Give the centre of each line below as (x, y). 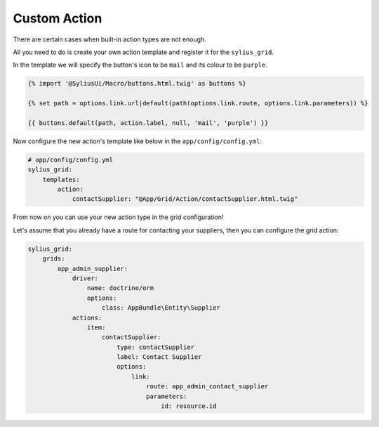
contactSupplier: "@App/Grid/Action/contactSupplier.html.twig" (185, 199)
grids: (54, 259)
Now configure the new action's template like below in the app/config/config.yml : (138, 141)
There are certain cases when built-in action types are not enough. (109, 39)
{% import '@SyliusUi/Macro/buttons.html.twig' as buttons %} (137, 84)
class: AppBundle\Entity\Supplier (161, 308)
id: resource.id (189, 406)
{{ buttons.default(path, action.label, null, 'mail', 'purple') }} (148, 123)
